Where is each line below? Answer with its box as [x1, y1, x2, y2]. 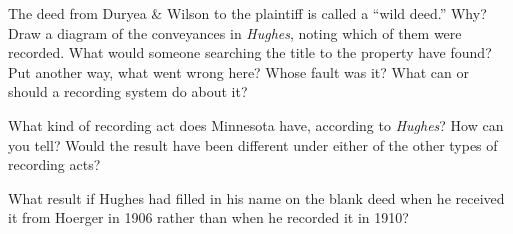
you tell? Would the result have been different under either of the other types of [8, 134, 498, 155]
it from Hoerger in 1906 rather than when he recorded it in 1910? [8, 207, 409, 228]
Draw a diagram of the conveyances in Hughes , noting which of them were [8, 22, 462, 43]
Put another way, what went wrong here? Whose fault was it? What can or [8, 61, 469, 82]
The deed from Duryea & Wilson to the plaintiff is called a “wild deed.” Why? [8, 3, 487, 23]
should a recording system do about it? [8, 81, 248, 102]
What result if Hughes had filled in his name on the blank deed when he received [8, 187, 505, 208]
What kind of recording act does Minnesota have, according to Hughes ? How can [8, 114, 504, 135]
